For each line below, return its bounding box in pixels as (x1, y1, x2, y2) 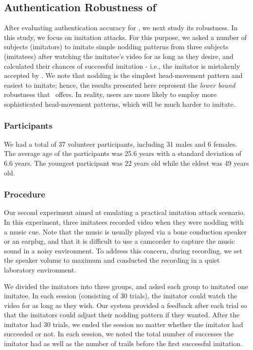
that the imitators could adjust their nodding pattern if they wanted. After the (4, 310, 240, 320)
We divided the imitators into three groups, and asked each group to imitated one (4, 281, 248, 291)
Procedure (4, 188, 45, 200)
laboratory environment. (4, 264, 76, 274)
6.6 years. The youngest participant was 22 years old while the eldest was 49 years (4, 157, 249, 168)
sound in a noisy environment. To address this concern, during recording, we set (4, 245, 242, 255)
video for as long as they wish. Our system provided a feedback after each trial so (4, 300, 247, 310)
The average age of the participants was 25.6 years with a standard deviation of (4, 148, 242, 158)
